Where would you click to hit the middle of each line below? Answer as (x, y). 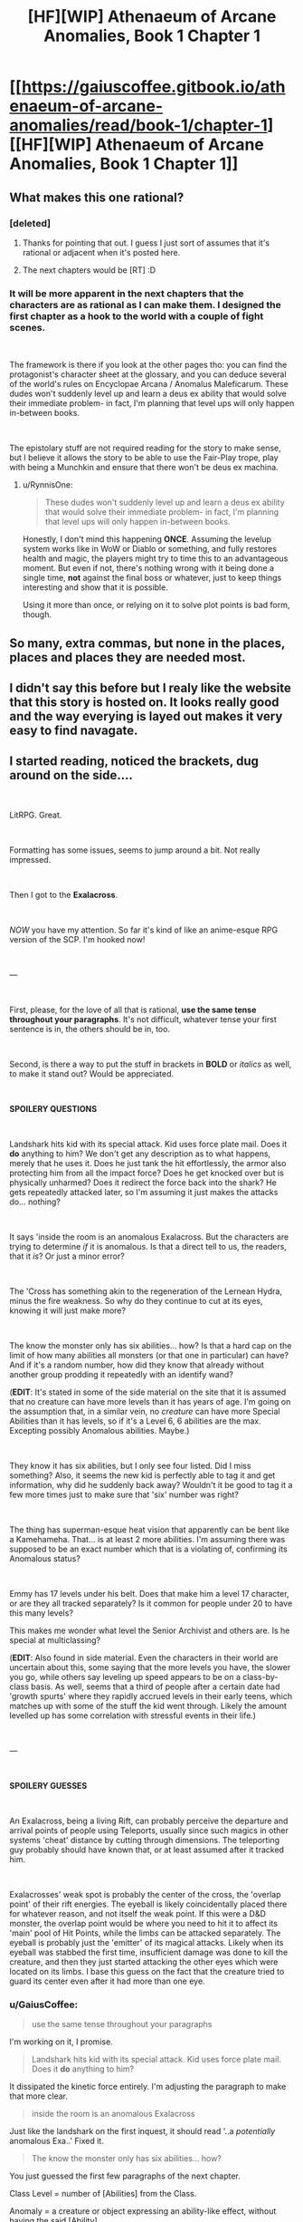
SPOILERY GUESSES (48, 1785)
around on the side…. (71, 775)
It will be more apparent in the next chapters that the (127, 294)
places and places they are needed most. (128, 657)
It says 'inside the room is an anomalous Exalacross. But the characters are (149, 1237)
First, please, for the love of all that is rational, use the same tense (133, 1010)
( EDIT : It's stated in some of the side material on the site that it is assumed (148, 1392)
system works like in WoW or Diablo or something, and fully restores (150, 549)
